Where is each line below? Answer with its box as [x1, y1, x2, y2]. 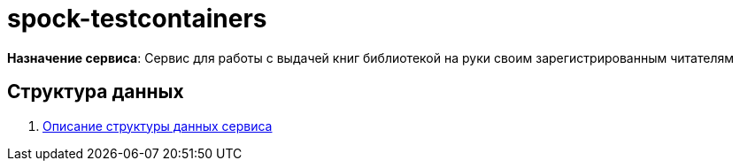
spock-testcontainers [7, 4, 267, 34]
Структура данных [7, 80, 184, 103]
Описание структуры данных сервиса [42, 118, 273, 134]
